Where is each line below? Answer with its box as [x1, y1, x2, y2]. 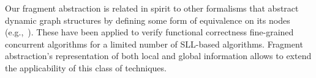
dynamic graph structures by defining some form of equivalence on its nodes [5, 13, 290, 26]
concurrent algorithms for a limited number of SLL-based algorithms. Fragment [5, 37, 303, 50]
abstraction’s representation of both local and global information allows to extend [5, 49, 312, 62]
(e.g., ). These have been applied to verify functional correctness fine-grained [5, 26, 294, 38]
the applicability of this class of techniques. [5, 61, 167, 74]
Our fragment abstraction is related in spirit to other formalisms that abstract [5, 2, 299, 14]
